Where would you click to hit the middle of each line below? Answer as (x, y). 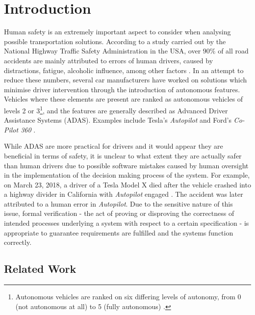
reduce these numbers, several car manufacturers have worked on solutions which (126, 80)
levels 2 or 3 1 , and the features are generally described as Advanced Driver (116, 109)
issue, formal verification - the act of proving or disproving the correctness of (119, 213)
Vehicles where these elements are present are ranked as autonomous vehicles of (124, 99)
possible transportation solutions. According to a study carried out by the (115, 41)
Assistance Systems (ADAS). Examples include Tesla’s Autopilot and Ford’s (118, 120)
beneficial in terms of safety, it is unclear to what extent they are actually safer (123, 155)
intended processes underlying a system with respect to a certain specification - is (127, 223)
